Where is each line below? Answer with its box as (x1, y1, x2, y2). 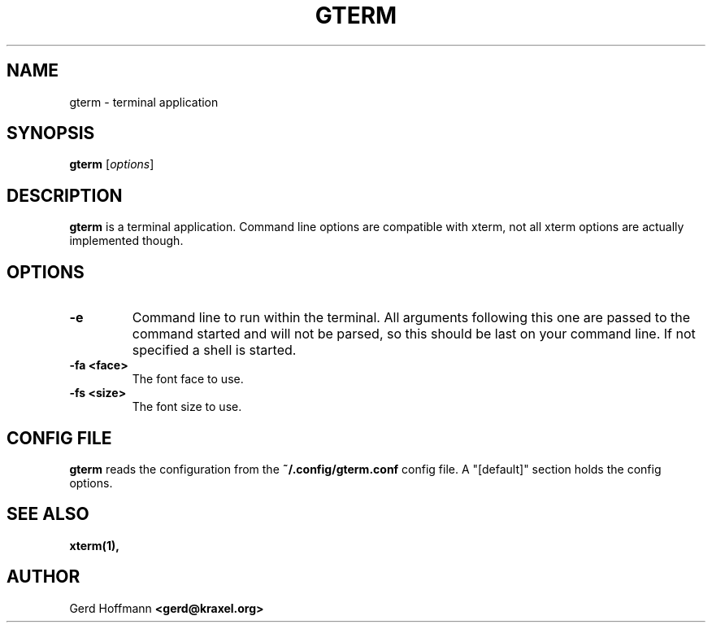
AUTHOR (7, 566, 80, 588)
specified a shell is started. (132, 342, 297, 359)
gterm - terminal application (69, 94, 219, 109)
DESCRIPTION (7, 185, 123, 206)
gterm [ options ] (69, 157, 154, 172)
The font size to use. (132, 400, 242, 414)
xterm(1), (69, 538, 119, 553)
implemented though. (69, 234, 184, 248)
